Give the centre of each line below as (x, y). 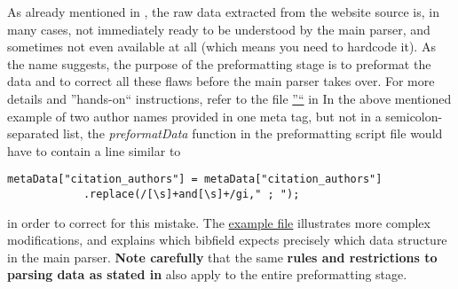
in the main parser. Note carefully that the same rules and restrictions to (222, 257)
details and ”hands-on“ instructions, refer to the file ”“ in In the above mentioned (229, 98)
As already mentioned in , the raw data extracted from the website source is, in (223, 12)
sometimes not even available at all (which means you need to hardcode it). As (221, 47)
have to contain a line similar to (94, 150)
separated (33, 133)
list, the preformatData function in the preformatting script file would (253, 133)
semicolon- (414, 116)
